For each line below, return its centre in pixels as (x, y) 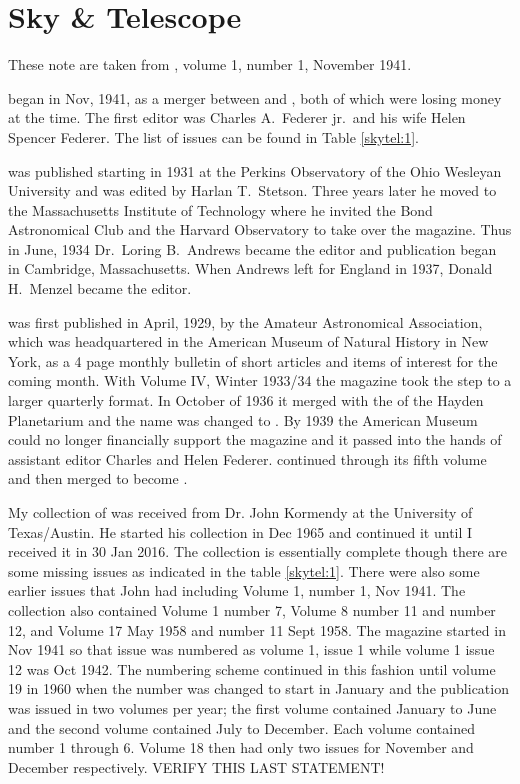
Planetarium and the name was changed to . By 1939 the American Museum (243, 419)
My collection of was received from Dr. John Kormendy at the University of (240, 512)
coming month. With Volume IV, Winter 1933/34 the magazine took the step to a (260, 380)
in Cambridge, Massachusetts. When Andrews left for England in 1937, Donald (250, 268)
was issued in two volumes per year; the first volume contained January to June (252, 707)
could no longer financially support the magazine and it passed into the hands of (255, 439)
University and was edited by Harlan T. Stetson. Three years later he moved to (252, 190)
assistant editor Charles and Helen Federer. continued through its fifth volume (247, 458)
